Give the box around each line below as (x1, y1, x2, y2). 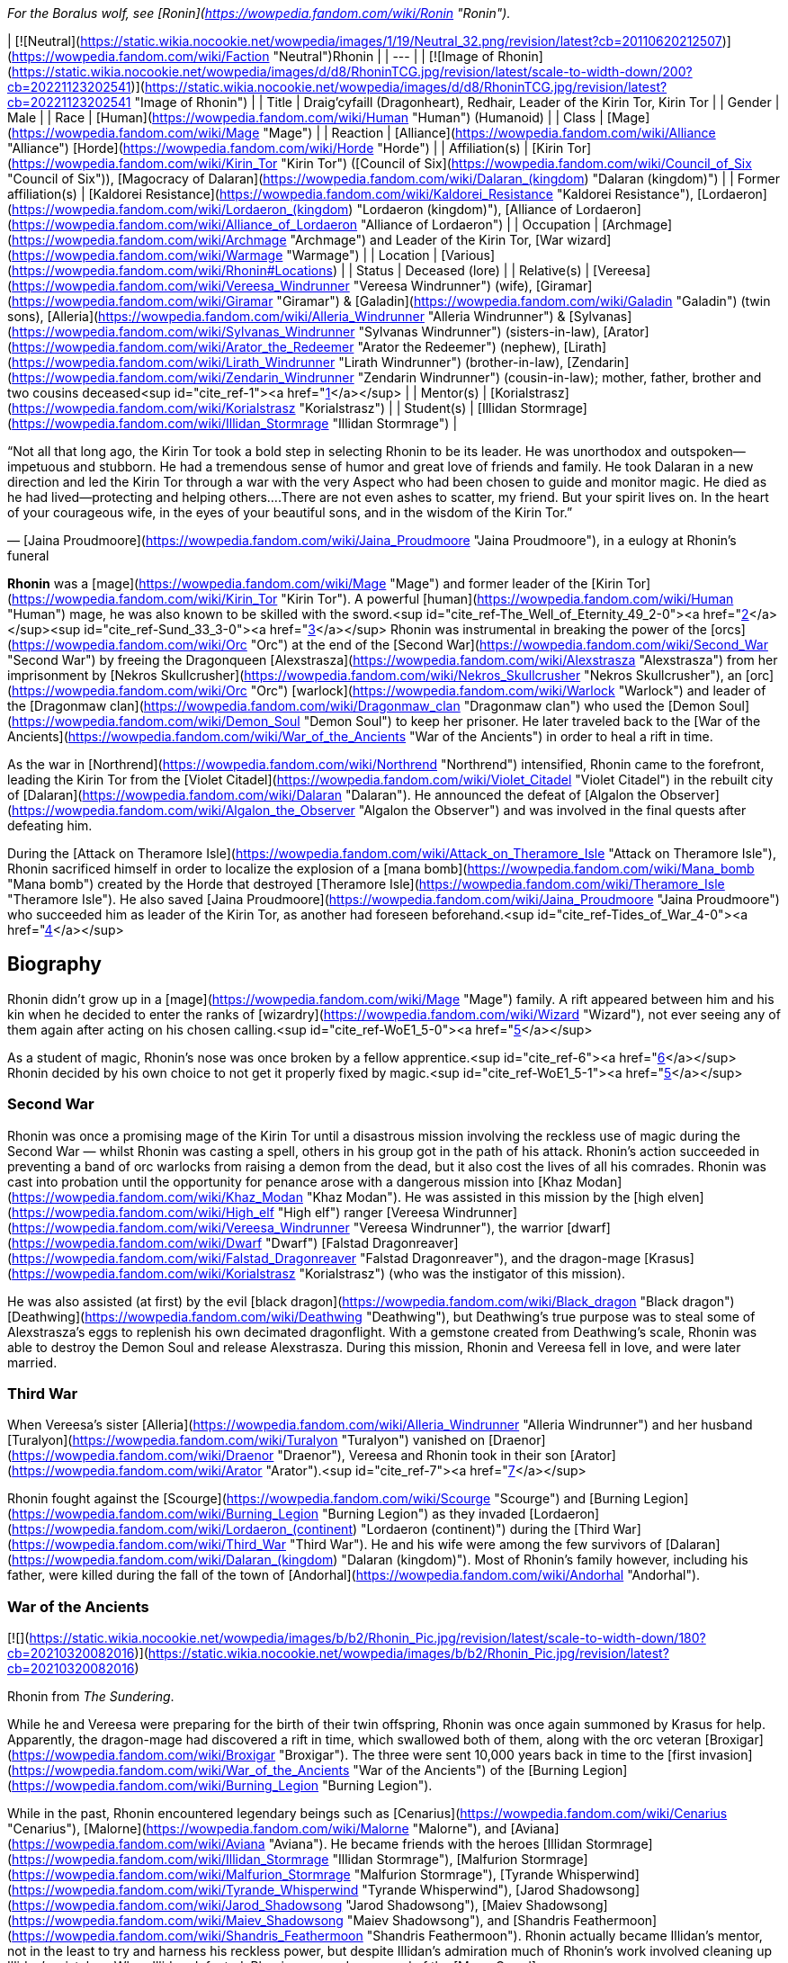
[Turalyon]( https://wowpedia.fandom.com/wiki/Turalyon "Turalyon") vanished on (7, 1432, 486, 1448)
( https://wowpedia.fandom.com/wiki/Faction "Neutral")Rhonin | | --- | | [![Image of (7, 49, 495, 64)
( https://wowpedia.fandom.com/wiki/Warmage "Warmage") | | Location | (7, 247, 438, 263)
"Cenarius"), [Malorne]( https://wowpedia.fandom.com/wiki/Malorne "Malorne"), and (7, 1821, 507, 1837)
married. (7, 1354, 58, 1370)
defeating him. (7, 818, 93, 833)
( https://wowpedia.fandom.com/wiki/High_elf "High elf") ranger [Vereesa (7, 1204, 440, 1220)
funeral (7, 548, 49, 563)
